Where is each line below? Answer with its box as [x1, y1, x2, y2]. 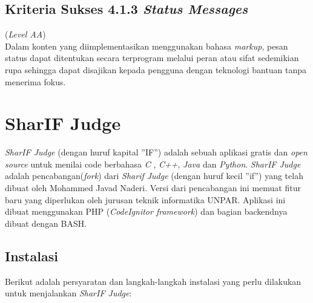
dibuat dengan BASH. [5, 217, 87, 229]
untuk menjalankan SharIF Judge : [5, 287, 132, 299]
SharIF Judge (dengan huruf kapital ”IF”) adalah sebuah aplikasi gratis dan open [5, 146, 308, 158]
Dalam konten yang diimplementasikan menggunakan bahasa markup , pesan [5, 39, 288, 52]
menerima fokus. [5, 75, 66, 88]
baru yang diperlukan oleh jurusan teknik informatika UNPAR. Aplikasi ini [5, 193, 286, 206]
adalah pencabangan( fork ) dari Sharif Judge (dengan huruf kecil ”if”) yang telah [5, 169, 303, 182]
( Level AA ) [5, 28, 46, 41]
